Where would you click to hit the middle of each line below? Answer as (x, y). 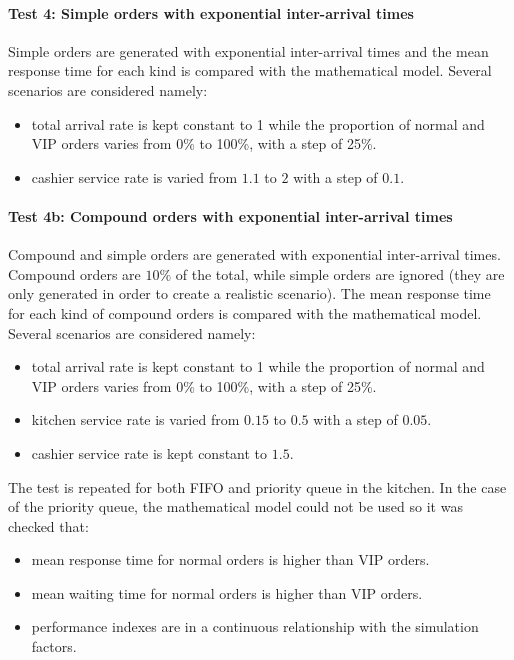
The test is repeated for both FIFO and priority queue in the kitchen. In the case (257, 486)
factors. (54, 646)
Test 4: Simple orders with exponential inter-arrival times (211, 12)
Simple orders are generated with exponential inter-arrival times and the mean (248, 50)
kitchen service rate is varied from (135, 419)
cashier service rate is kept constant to (149, 452)
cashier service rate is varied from (134, 176)
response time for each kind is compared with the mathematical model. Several (250, 70)
